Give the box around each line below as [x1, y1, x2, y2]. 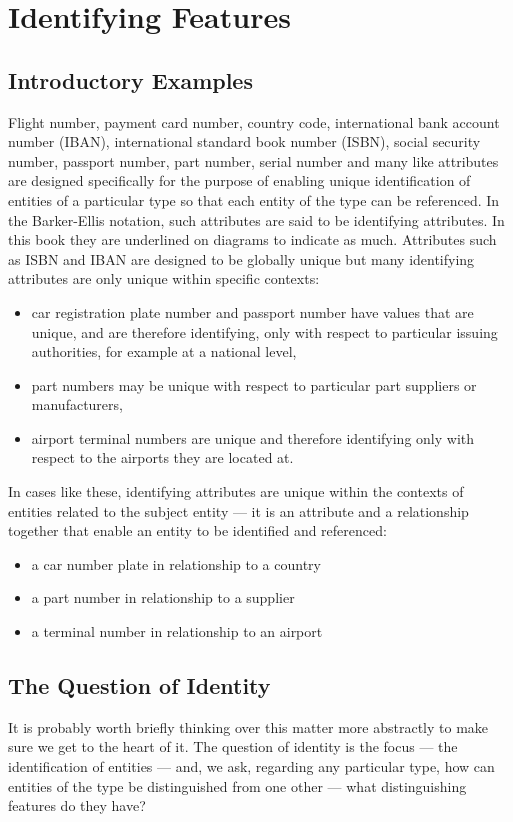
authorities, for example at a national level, [31, 341, 297, 362]
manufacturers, [31, 394, 123, 415]
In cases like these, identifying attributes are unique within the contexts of [8, 481, 464, 502]
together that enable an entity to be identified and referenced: [8, 520, 387, 541]
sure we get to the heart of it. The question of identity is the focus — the [8, 736, 458, 757]
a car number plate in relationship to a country [31, 553, 321, 574]
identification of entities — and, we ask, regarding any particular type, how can [8, 756, 495, 777]
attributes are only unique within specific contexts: [8, 268, 320, 289]
